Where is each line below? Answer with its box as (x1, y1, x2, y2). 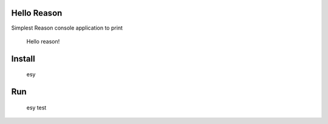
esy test (26, 103, 47, 111)
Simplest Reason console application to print (11, 24, 123, 31)
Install (11, 53, 36, 64)
